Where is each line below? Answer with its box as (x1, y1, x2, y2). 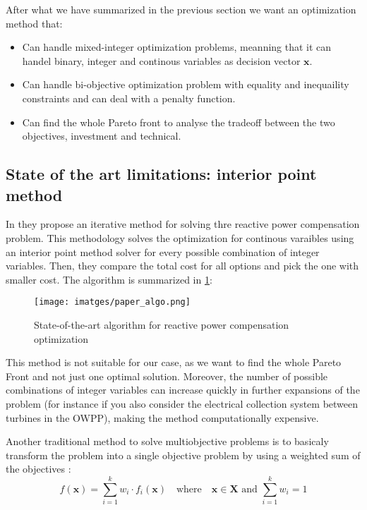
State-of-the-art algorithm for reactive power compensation (34, 317, 289, 332)
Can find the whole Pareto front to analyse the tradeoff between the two (22, 114, 335, 129)
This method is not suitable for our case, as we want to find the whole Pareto (6, 355, 342, 370)
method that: (6, 16, 63, 30)
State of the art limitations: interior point (6, 163, 317, 185)
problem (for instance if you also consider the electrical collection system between (6, 396, 359, 411)
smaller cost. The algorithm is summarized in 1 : (6, 272, 212, 286)
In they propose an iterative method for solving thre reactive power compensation (6, 217, 360, 231)
